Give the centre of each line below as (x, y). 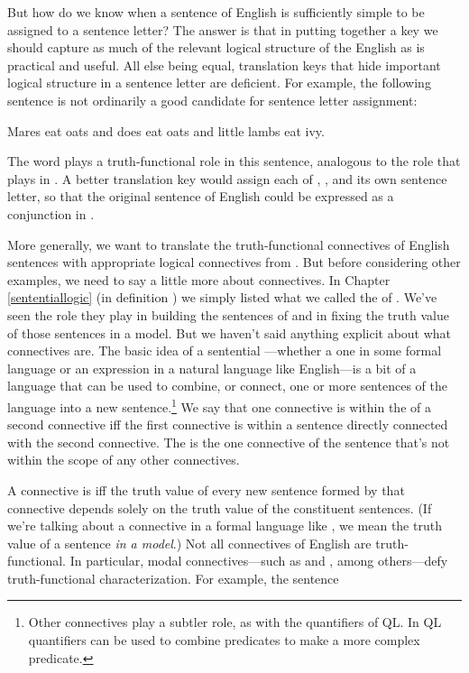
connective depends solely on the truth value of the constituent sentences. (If (220, 507)
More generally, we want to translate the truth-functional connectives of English (229, 244)
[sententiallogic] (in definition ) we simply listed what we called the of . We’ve (222, 297)
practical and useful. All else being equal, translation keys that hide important (224, 65)
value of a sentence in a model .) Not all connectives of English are (189, 543)
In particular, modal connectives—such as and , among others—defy (259, 561)
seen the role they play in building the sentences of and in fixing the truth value (228, 314)
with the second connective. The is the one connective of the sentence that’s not (229, 442)
